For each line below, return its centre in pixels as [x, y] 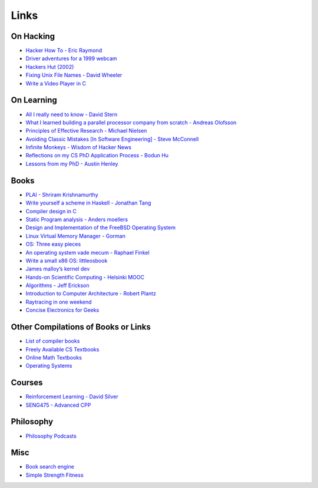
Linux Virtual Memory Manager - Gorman [76, 236]
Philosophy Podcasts [51, 436]
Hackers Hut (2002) [50, 67]
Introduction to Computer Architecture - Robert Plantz [91, 294]
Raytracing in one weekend [59, 302]
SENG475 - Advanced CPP [58, 405]
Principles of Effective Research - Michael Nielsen [86, 131]
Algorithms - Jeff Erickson [57, 285]
